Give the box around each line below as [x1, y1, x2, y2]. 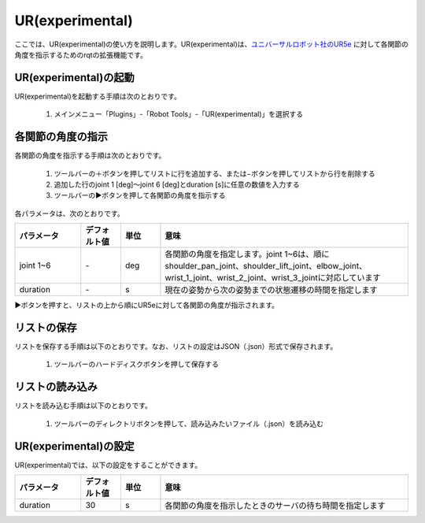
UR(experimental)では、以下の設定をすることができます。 [14, 460, 202, 469]
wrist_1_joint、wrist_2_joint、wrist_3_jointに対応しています [164, 273, 381, 284]
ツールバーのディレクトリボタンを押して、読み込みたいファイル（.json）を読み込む [54, 418, 324, 428]
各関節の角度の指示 [14, 130, 108, 143]
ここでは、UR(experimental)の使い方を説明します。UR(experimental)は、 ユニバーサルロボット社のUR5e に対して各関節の [14, 39, 408, 49]
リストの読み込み [14, 380, 98, 394]
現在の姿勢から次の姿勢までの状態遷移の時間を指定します [164, 284, 378, 295]
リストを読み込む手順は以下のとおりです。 [14, 401, 153, 410]
